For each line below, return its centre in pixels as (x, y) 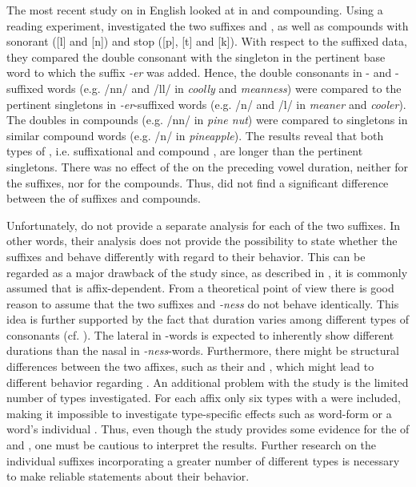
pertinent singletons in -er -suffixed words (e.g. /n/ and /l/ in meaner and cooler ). (206, 104)
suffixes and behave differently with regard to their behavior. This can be (186, 256)
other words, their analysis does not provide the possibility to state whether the (202, 241)
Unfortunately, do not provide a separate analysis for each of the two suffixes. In (204, 225)
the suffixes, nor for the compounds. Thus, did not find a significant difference (198, 182)
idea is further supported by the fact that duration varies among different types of (208, 319)
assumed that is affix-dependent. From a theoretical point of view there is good (200, 288)
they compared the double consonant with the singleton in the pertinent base (196, 56)
